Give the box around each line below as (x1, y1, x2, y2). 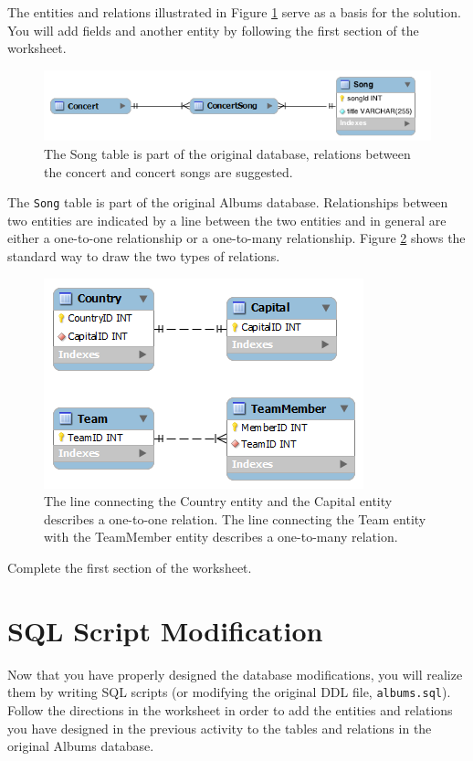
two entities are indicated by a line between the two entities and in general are (7, 210, 447, 229)
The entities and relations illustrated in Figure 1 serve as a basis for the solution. (7, 3, 461, 21)
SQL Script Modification (7, 611, 323, 649)
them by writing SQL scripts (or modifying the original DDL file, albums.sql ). (7, 682, 451, 702)
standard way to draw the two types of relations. (7, 247, 280, 266)
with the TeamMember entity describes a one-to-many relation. (44, 527, 398, 546)
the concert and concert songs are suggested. (44, 162, 293, 181)
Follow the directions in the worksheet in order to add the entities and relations (7, 701, 453, 720)
